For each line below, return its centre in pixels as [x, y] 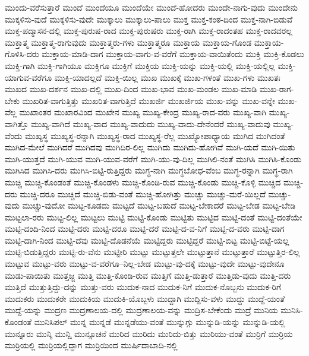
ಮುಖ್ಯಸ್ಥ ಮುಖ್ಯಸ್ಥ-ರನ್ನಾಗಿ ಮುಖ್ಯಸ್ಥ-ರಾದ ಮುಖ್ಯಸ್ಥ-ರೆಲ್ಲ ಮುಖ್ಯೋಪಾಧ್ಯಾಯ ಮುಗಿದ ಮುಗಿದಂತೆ [155, 135]
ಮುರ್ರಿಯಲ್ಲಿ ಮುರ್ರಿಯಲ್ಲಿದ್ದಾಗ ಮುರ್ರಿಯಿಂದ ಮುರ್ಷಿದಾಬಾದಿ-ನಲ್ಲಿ [91, 345]
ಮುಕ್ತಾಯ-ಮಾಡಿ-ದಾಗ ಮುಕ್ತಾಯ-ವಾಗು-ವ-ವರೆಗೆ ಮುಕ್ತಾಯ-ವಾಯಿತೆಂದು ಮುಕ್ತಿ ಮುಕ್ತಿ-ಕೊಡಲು [173, 54]
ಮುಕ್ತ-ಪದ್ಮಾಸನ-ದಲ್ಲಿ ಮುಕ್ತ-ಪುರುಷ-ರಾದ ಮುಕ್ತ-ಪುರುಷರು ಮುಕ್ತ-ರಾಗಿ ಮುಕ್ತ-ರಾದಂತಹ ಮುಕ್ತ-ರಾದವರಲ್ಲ [149, 31]
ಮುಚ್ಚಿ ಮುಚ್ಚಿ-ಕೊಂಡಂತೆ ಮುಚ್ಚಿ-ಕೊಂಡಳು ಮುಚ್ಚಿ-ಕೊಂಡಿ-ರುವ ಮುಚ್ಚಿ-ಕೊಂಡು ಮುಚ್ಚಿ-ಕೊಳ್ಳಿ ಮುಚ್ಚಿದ [143, 182]
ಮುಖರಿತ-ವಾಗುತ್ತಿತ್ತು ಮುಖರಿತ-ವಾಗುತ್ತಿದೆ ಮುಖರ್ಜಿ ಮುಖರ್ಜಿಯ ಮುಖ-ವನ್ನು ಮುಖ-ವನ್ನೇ [149, 100]
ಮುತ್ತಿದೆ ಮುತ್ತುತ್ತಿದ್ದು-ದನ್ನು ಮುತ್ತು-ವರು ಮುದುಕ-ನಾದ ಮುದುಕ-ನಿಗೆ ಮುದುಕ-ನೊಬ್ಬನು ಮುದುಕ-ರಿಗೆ [143, 287]
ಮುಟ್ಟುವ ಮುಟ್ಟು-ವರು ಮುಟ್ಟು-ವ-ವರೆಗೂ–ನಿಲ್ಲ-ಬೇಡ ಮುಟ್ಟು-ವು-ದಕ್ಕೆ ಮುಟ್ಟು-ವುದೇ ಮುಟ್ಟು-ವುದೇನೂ [145, 264]
